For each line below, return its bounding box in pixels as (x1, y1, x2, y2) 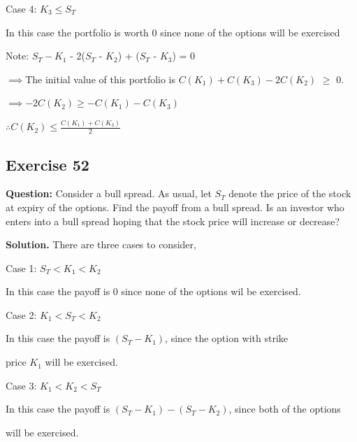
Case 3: (6, 378, 37, 392)
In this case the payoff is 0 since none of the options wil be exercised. (6, 284, 301, 299)
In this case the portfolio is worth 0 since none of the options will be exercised (6, 24, 340, 39)
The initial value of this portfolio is (25, 71, 176, 86)
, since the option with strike (165, 331, 289, 345)
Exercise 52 (6, 153, 89, 175)
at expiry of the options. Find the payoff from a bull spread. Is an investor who (6, 199, 344, 214)
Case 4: (6, 1, 37, 15)
